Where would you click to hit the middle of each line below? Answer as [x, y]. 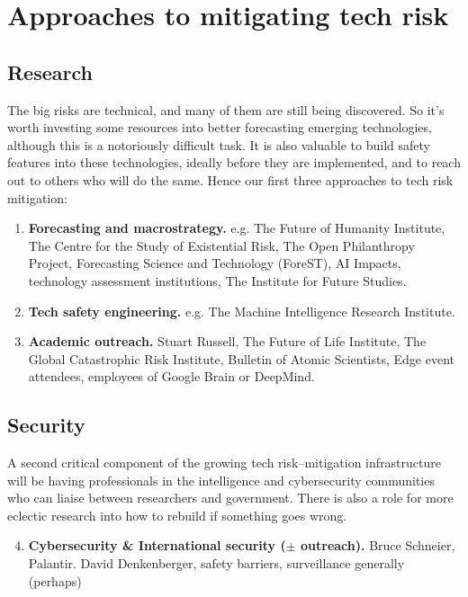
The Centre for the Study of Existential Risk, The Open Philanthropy [221, 245]
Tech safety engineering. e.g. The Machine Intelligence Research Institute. [242, 311]
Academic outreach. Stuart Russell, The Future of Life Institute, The [227, 341]
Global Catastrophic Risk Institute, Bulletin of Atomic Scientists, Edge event [242, 358]
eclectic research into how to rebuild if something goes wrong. [177, 515]
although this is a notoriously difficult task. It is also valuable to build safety [219, 144]
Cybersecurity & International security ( [157, 545]
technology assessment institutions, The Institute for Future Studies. [217, 280]
